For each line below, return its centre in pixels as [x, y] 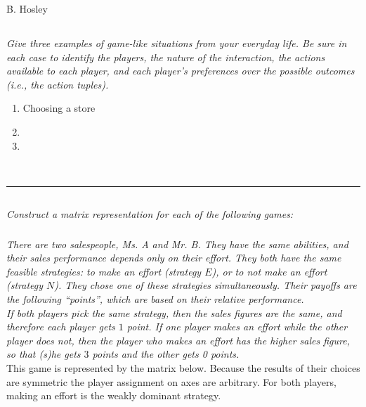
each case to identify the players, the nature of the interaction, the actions [166, 57]
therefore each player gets [61, 327]
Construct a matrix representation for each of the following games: [150, 214]
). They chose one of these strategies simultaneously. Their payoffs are [205, 285]
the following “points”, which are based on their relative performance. [155, 299]
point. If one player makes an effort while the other [237, 327]
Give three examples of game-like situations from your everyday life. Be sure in [177, 43]
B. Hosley [27, 8]
